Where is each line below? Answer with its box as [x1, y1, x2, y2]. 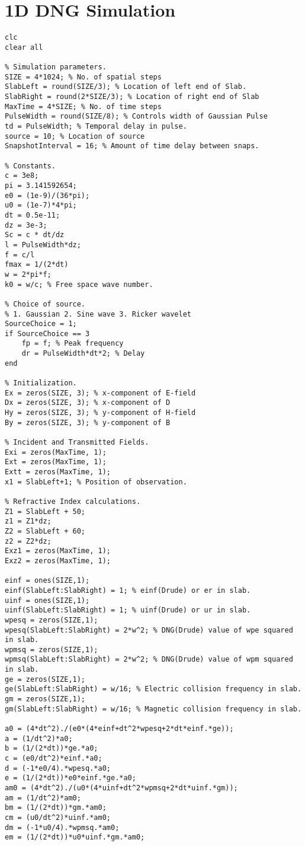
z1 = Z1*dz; [5, 517, 52, 526]
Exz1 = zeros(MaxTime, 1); [5, 547, 111, 556]
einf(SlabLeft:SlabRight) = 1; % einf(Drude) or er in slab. [5, 586, 251, 595]
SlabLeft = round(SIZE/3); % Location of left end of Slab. [5, 82, 247, 91]
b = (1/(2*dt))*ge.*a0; [5, 744, 98, 753]
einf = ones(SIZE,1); [5, 576, 90, 585]
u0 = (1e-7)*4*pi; [5, 201, 77, 210]
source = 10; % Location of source [5, 132, 145, 141]
